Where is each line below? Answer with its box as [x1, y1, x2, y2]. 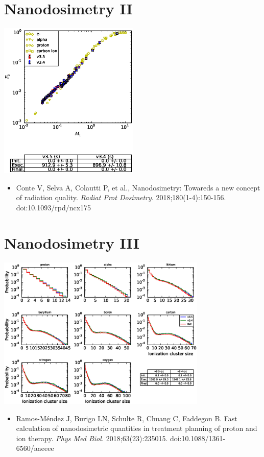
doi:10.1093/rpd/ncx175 [16, 202, 91, 212]
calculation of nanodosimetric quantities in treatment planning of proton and [16, 423, 257, 434]
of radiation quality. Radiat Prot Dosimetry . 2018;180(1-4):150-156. [16, 192, 226, 203]
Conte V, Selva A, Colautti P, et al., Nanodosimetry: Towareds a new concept [16, 182, 260, 193]
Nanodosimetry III [4, 232, 139, 253]
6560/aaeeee [16, 443, 54, 453]
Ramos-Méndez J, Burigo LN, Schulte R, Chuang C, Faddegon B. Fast [16, 413, 237, 423]
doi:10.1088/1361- [170, 432, 226, 443]
